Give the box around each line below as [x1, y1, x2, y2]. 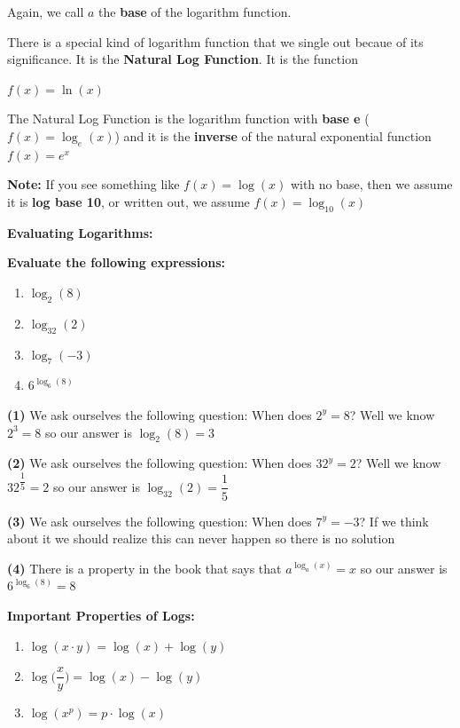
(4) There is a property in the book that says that [7, 558, 282, 577]
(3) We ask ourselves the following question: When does [7, 511, 312, 530]
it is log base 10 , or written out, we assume [7, 192, 250, 210]
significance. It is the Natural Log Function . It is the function [7, 50, 358, 68]
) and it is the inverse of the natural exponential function [114, 126, 432, 145]
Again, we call [7, 3, 84, 20]
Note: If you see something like [7, 175, 180, 194]
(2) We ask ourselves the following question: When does [7, 454, 312, 472]
